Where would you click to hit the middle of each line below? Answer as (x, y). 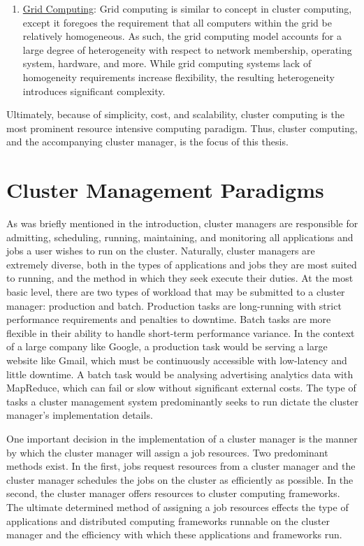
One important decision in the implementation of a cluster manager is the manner (182, 438)
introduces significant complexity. (94, 91)
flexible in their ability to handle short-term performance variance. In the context (181, 332)
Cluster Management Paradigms (165, 190)
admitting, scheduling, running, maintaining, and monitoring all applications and (180, 237)
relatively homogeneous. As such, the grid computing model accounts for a (182, 36)
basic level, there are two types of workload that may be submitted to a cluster (176, 292)
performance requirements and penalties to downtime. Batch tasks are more (169, 319)
